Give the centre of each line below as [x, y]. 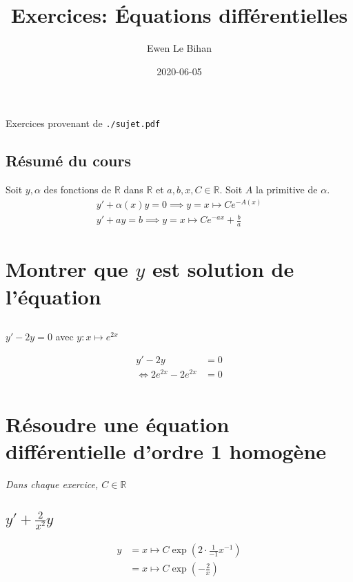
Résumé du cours [68, 161]
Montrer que [67, 269]
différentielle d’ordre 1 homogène [166, 451]
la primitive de [287, 190]
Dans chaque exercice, [52, 484]
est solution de [223, 269]
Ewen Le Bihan [179, 48]
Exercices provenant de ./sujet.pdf [83, 123]
